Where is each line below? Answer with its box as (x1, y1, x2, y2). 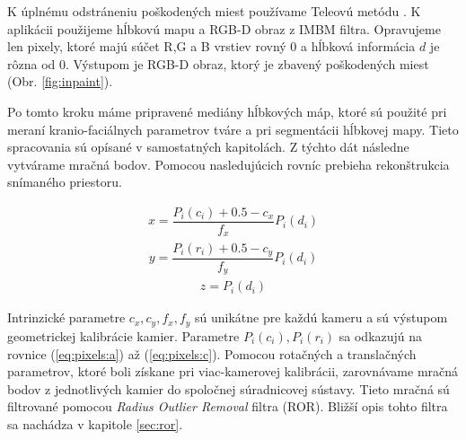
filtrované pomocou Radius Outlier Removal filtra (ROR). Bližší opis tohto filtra (7, 397, 448, 416)
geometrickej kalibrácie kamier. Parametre (7, 326, 240, 345)
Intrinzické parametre (7, 308, 126, 327)
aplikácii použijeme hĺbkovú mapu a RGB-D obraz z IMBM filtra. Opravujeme (7, 19, 441, 38)
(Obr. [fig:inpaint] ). (7, 72, 113, 91)
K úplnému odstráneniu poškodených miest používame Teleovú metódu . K (7, 2, 421, 20)
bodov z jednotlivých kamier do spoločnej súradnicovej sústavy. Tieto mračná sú (7, 379, 450, 398)
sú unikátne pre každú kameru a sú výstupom (195, 308, 448, 327)
